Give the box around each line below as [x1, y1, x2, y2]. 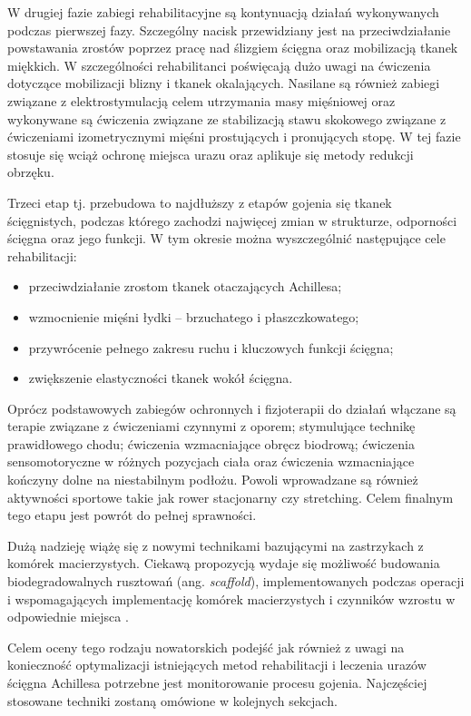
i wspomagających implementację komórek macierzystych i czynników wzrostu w [7, 589, 456, 608]
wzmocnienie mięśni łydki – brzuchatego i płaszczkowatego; [28, 307, 359, 326]
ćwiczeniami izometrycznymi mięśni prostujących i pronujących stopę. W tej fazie [7, 127, 461, 146]
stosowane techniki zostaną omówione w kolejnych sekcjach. [7, 691, 338, 710]
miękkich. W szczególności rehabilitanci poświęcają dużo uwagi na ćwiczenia [7, 55, 431, 74]
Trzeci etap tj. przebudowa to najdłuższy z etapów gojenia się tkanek [7, 192, 392, 211]
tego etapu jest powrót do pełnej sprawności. [7, 505, 257, 525]
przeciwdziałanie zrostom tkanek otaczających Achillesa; [28, 277, 342, 296]
